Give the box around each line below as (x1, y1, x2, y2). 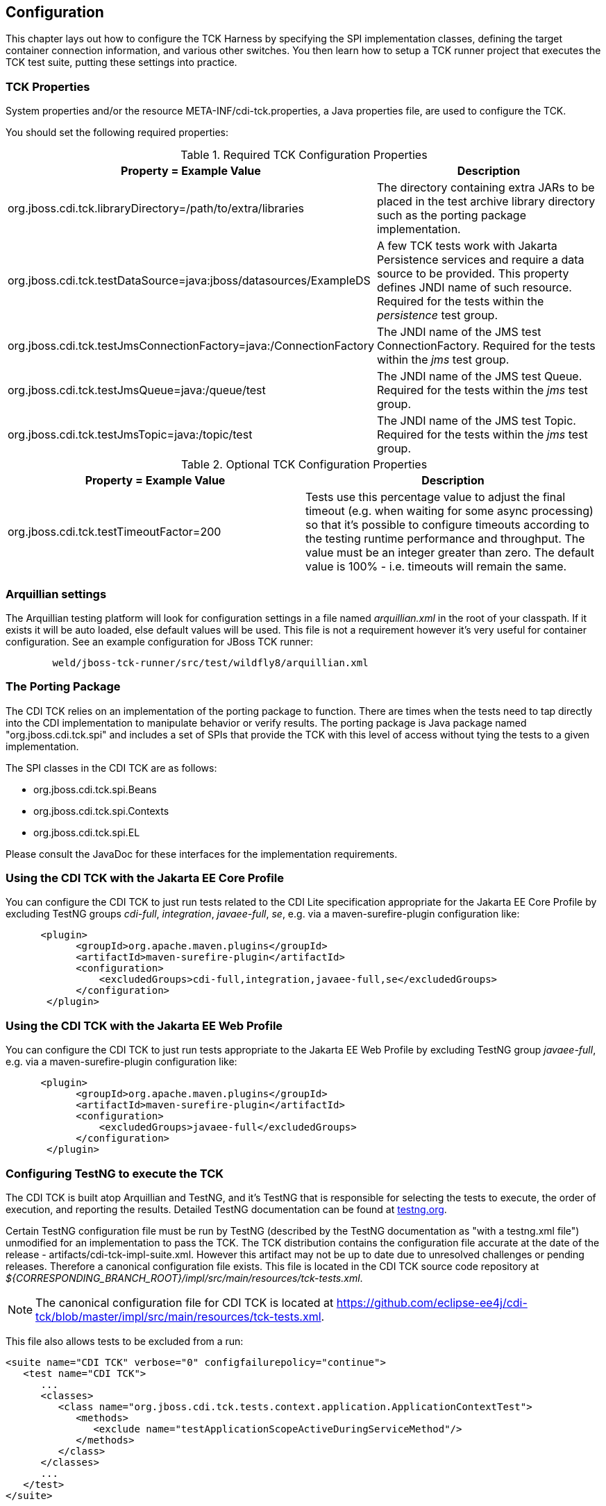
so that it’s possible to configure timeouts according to (305, 518, 589, 532)
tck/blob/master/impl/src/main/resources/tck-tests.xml (35, 1309, 321, 1323)
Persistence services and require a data (376, 253, 584, 267)
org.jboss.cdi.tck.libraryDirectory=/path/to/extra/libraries (8, 201, 305, 216)
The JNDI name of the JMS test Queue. (376, 369, 582, 384)
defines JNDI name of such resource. (376, 280, 572, 295)
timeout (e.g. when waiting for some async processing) (305, 504, 594, 518)
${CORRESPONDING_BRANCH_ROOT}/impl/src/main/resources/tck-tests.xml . (6, 1271, 363, 1284)
